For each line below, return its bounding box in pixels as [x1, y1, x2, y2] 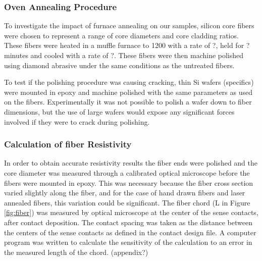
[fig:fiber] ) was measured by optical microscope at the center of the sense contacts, [4, 207, 258, 218]
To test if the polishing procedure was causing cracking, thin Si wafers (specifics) [4, 77, 254, 87]
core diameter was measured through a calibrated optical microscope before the [4, 167, 250, 178]
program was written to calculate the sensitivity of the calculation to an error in [4, 237, 252, 247]
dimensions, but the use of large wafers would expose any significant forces [4, 106, 235, 117]
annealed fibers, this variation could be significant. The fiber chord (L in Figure [4, 197, 250, 207]
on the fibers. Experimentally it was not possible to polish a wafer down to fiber [4, 96, 252, 107]
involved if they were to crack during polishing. [4, 116, 150, 127]
